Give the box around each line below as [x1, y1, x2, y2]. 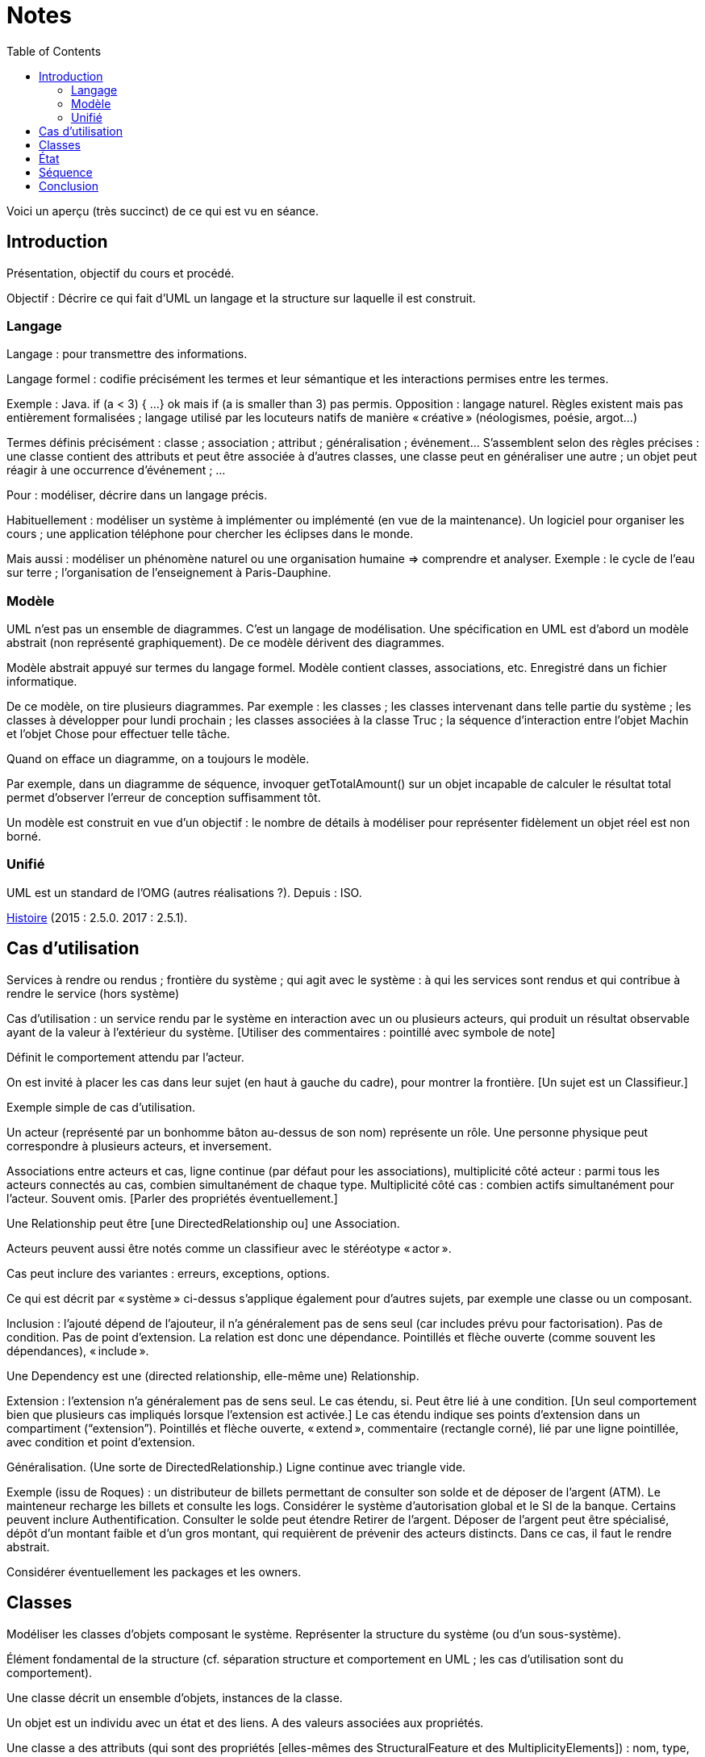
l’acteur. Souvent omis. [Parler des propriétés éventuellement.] [6, 1191, 338, 1205]
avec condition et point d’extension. [6, 1434, 195, 1449]
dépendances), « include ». [6, 1343, 149, 1358]
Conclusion [39, 178, 99, 193]
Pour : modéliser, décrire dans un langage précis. [6, 488, 268, 503]
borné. [6, 829, 41, 844]
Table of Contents [6, 44, 102, 58]
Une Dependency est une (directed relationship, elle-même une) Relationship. [6, 1368, 419, 1383]
